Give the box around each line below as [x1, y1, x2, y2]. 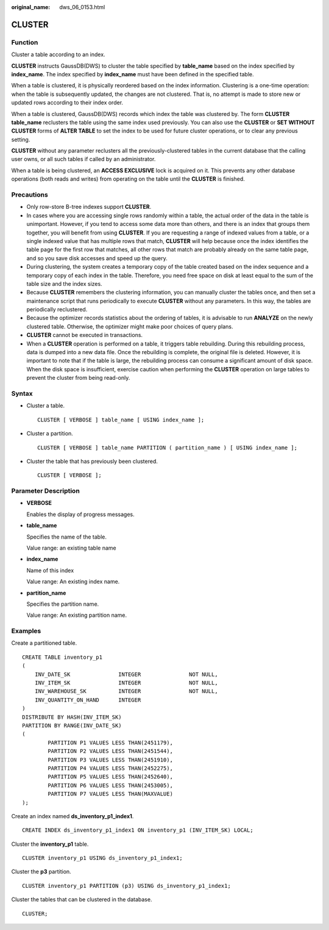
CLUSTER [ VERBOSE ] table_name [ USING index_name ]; [37, 416, 205, 423]
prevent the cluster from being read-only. [26, 374, 130, 382]
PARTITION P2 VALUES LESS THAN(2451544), [48, 748, 174, 755]
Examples [11, 627, 41, 635]
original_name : [11, 4, 51, 10]
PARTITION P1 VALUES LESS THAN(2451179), [48, 739, 174, 746]
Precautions [11, 191, 48, 198]
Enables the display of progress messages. [26, 510, 135, 518]
